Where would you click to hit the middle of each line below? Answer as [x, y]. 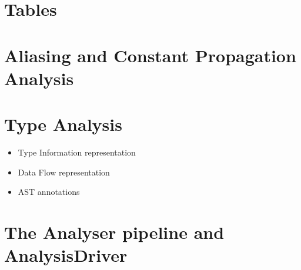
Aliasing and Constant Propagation [150, 55]
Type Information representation [77, 152]
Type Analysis [63, 124]
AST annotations [49, 192]
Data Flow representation [64, 172]
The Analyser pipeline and [114, 232]
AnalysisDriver [66, 255]
